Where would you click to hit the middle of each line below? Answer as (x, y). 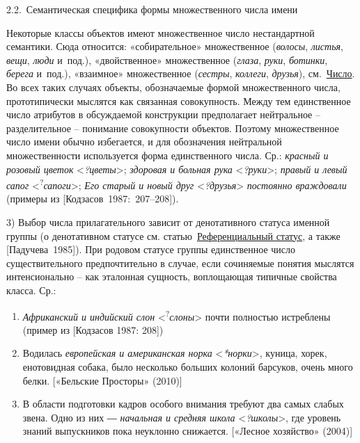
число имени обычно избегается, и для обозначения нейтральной (144, 142)
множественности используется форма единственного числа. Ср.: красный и (167, 155)
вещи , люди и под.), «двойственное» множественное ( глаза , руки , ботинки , (167, 59)
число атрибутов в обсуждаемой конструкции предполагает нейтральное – (163, 114)
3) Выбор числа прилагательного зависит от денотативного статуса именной (168, 221)
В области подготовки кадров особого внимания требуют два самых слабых (183, 404)
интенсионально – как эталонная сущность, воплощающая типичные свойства (172, 276)
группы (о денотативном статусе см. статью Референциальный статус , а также (173, 235)
